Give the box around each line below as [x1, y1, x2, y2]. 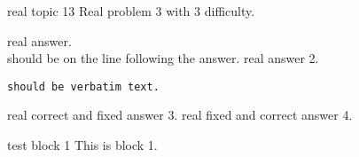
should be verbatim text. [7, 80, 160, 93]
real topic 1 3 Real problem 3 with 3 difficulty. [7, 2, 255, 20]
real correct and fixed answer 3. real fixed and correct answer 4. [7, 106, 353, 124]
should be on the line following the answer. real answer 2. [7, 49, 319, 67]
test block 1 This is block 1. [7, 136, 158, 154]
